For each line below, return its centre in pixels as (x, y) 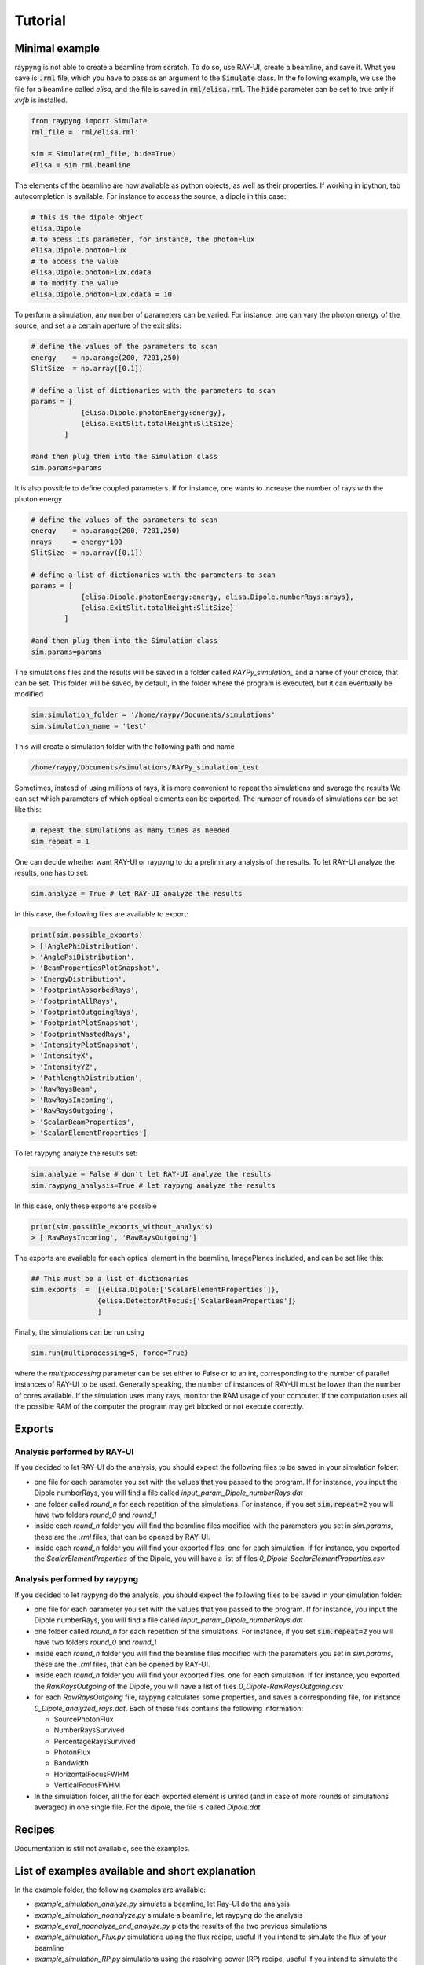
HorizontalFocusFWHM (91, 1774)
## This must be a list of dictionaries (110, 1278)
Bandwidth (71, 1763)
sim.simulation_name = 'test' (89, 726)
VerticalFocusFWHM (87, 1785)
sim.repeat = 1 (60, 841)
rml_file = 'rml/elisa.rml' (85, 132)
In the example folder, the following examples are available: (110, 1890)
